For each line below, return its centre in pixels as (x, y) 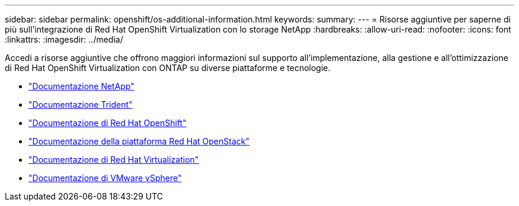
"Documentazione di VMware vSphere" (105, 178)
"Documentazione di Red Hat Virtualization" (114, 160)
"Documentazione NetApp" (81, 86)
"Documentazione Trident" (81, 104)
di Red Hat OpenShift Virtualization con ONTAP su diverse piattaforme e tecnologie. (168, 68)
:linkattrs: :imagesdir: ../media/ (64, 39)
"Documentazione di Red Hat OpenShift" (108, 123)
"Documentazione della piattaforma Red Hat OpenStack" (139, 141)
